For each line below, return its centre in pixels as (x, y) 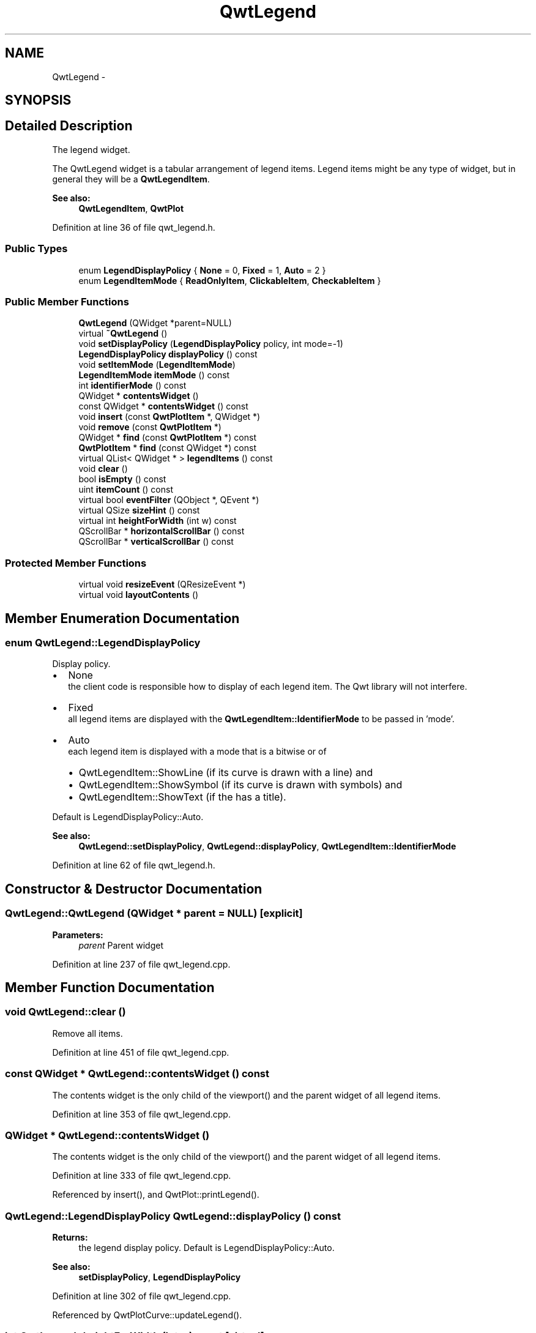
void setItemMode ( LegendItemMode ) (157, 365)
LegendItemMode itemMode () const (154, 375)
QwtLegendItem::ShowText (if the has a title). (182, 797)
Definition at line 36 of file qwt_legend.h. (134, 227)
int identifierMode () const (132, 386)
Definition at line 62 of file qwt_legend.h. (134, 865)
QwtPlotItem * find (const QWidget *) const (167, 448)
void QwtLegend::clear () (65, 1012)
